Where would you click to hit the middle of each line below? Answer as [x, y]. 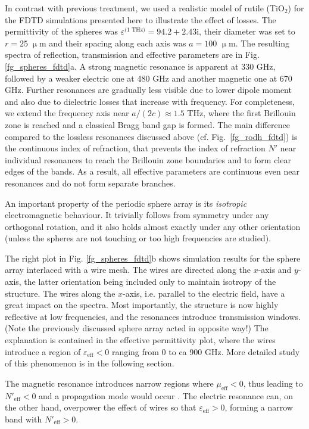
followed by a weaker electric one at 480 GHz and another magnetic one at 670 [149, 78]
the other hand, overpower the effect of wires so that [101, 407]
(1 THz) [135, 30]
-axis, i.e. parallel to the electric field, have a [204, 293]
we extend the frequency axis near [67, 113]
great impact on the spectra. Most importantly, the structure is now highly [142, 305]
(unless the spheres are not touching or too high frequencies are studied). [138, 238]
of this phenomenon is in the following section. [90, 363]
